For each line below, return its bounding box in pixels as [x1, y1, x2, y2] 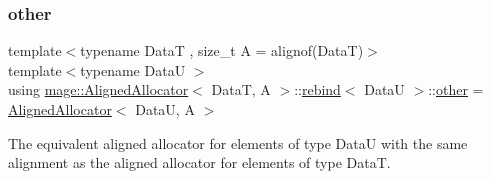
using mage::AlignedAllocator [8, 79, 189, 100]
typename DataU [80, 59, 186, 80]
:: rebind [294, 79, 341, 100]
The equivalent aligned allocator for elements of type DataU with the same [8, 132, 468, 153]
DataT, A [211, 79, 271, 100]
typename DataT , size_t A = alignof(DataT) [80, 40, 364, 61]
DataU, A [135, 99, 195, 119]
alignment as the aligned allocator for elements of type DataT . [8, 152, 391, 173]
